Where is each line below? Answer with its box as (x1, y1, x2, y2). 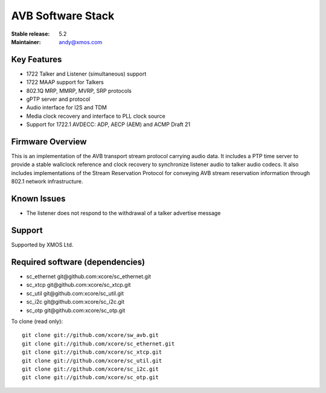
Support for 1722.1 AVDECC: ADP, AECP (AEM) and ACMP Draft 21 (26, 121, 191, 128)
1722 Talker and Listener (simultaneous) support (26, 70, 147, 77)
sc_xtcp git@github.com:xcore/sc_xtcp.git (26, 281, 131, 289)
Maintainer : (11, 38, 42, 45)
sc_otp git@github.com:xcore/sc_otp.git (26, 307, 126, 314)
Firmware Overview (11, 136, 87, 147)
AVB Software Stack (11, 9, 115, 22)
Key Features (11, 54, 62, 65)
